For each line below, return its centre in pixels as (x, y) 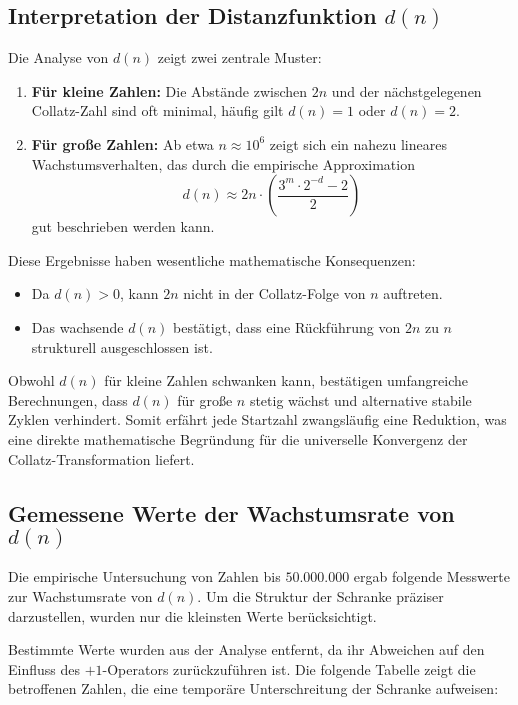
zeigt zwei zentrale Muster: (239, 57)
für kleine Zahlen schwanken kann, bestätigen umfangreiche (286, 380)
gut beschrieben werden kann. (123, 226)
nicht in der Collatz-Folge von (274, 293)
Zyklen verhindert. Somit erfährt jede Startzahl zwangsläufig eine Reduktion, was (257, 419)
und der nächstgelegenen (406, 90)
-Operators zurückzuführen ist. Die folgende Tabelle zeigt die (289, 668)
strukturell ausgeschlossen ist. (122, 346)
